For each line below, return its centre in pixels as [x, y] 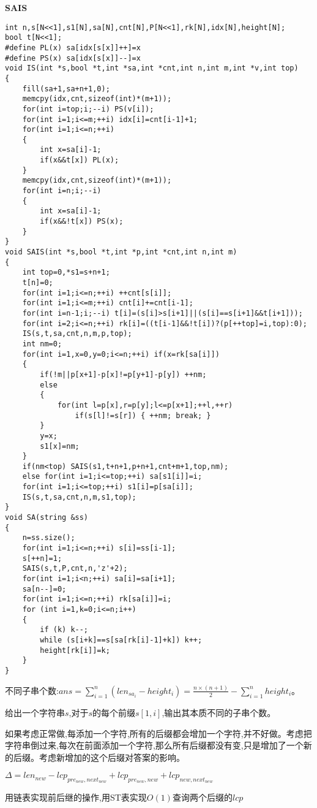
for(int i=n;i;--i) [62, 191]
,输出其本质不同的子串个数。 [219, 712]
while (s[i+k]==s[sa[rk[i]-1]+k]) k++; [121, 640]
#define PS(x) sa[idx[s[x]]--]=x [73, 58]
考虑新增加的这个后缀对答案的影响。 [112, 757]
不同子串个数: [32, 690]
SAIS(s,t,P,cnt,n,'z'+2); [75, 569]
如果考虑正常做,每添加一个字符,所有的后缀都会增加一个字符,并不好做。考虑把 [158, 733]
